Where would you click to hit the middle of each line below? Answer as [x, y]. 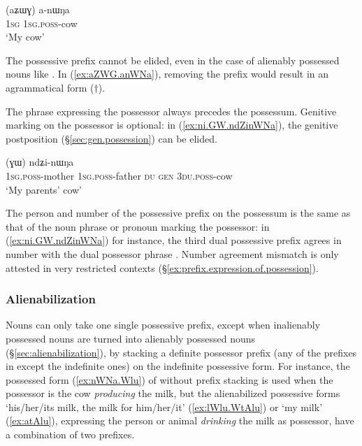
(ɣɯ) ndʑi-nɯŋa [40, 162]
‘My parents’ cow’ [44, 189]
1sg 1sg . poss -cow [42, 23]
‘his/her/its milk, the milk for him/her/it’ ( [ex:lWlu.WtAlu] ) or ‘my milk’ [164, 407]
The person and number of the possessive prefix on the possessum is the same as [178, 213]
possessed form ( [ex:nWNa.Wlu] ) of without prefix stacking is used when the [169, 379]
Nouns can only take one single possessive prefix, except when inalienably [163, 325]
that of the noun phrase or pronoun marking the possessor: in [138, 226]
